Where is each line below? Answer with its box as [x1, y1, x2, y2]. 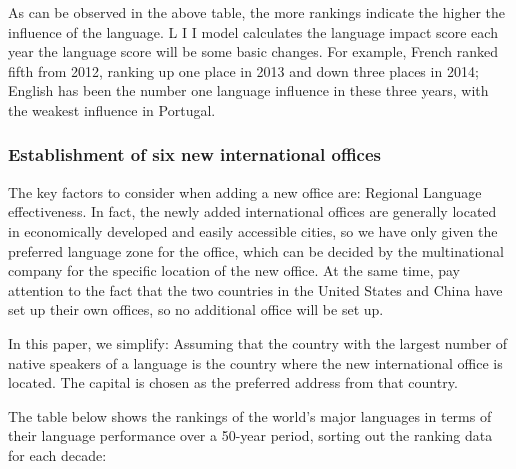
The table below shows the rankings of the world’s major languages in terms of [8, 405, 492, 426]
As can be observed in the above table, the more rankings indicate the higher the [8, 2, 505, 22]
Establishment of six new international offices [8, 142, 381, 167]
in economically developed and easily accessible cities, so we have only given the [8, 220, 498, 241]
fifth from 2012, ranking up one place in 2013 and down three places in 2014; [8, 60, 479, 81]
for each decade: [8, 444, 107, 465]
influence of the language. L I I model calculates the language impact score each [8, 21, 498, 42]
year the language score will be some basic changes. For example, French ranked [8, 41, 499, 62]
